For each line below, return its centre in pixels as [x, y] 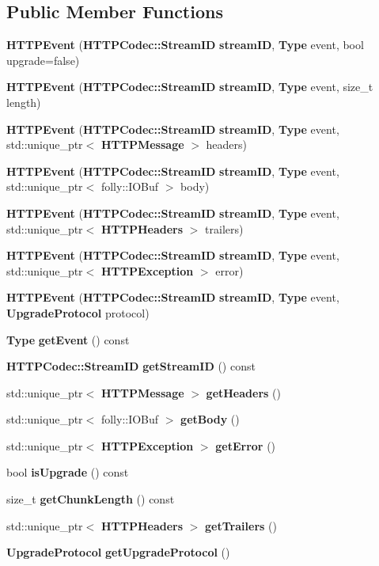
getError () [246, 445]
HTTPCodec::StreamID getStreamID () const [131, 366]
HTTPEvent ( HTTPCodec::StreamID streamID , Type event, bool [185, 45]
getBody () [210, 419]
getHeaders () [243, 392]
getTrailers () [241, 525]
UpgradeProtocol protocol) [78, 312]
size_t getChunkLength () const [91, 499]
